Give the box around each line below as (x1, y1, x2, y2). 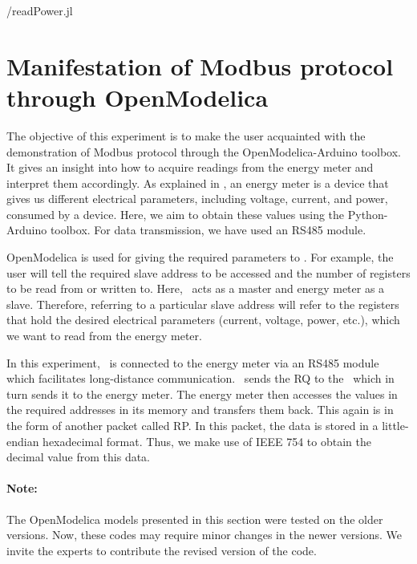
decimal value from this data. (6, 448, 151, 465)
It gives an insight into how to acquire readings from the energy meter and (6, 159, 374, 176)
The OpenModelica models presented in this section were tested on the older (6, 510, 383, 527)
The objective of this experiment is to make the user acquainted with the (6, 127, 366, 144)
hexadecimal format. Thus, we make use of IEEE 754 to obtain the (43, 432, 371, 449)
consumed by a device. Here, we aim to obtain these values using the (6, 205, 345, 222)
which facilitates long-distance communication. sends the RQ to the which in (6, 370, 395, 387)
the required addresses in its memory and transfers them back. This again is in (6, 401, 394, 418)
